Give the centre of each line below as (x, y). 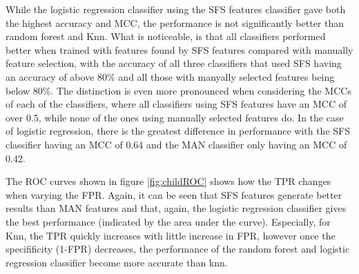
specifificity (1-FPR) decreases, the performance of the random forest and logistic (178, 249)
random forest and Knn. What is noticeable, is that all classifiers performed (166, 36)
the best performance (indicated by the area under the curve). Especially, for (168, 221)
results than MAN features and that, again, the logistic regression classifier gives (176, 208)
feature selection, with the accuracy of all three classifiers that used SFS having (174, 63)
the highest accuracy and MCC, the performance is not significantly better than (175, 22)
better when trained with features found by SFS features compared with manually (179, 49)
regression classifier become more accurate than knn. (117, 262)
